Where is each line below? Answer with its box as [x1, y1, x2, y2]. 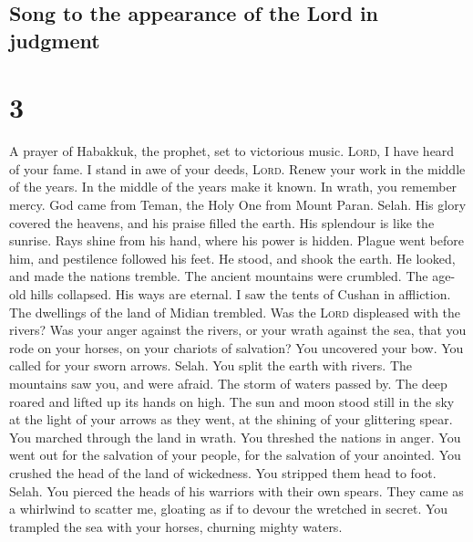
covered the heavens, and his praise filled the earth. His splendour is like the [9, 213, 435, 232]
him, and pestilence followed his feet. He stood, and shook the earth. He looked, [9, 248, 456, 267]
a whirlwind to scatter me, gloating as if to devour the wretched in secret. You [9, 499, 448, 518]
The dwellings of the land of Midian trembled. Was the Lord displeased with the [9, 302, 461, 321]
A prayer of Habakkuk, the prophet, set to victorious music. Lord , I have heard [9, 141, 455, 161]
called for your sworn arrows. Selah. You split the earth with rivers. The [9, 356, 413, 375]
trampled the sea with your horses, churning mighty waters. [9, 516, 343, 536]
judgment [9, 26, 100, 54]
